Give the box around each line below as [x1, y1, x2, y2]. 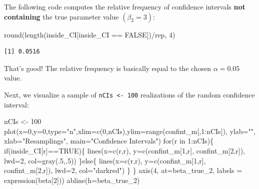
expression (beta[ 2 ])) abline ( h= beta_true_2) [4, 174, 140, 185]
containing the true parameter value [4, 11, 119, 21]
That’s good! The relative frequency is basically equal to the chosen [4, 62, 211, 73]
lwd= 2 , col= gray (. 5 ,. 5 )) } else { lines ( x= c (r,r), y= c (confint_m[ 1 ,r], [4, 155, 206, 165]
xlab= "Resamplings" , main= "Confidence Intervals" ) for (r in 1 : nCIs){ [4, 135, 214, 146]
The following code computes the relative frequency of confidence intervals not [4, 1, 245, 11]
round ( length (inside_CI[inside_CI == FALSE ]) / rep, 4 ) [4, 29, 175, 39]
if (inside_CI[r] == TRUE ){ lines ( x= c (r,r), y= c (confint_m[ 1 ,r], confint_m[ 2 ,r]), [4, 145, 245, 155]
